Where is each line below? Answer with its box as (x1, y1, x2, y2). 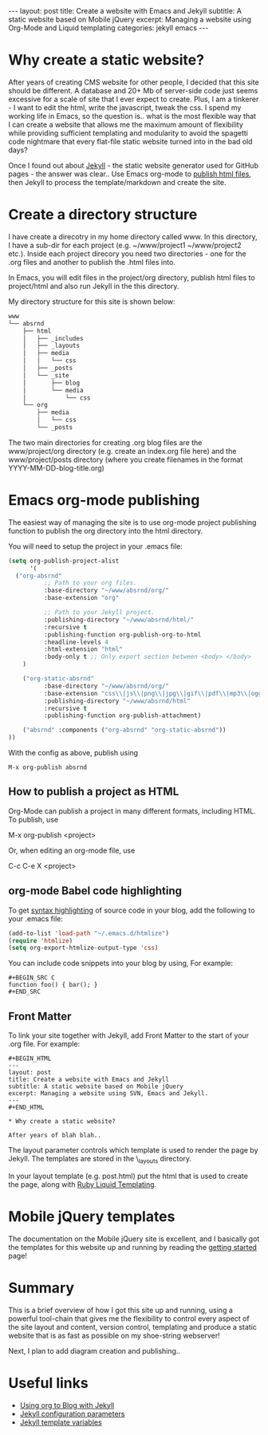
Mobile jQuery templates (8, 1208, 175, 1226)
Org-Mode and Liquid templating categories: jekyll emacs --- (8, 23, 209, 33)
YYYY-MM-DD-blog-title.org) (8, 463, 105, 472)
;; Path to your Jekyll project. (43, 609, 156, 617)
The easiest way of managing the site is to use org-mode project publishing (8, 517, 257, 527)
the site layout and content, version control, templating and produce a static (8, 1322, 258, 1331)
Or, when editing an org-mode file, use (8, 846, 136, 855)
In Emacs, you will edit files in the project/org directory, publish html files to (8, 273, 255, 282)
